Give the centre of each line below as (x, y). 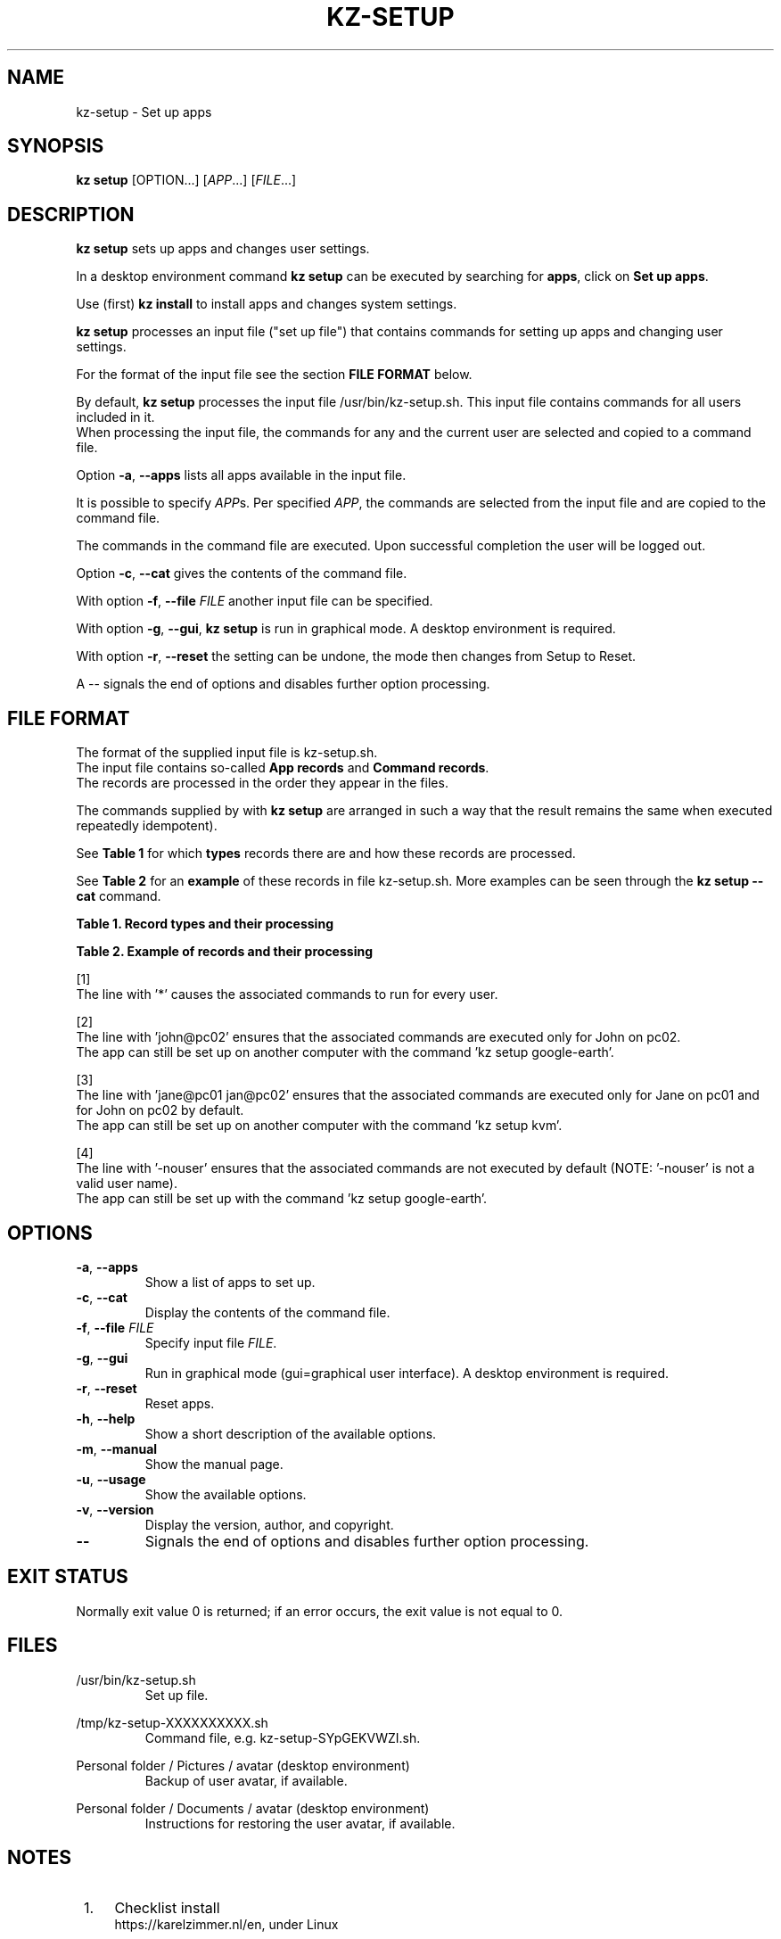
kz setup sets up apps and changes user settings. (223, 249)
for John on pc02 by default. (160, 1110)
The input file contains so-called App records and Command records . (283, 768)
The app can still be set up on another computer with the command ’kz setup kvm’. (319, 1126)
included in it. (115, 417)
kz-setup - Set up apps (144, 111)
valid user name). (127, 1184)
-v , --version (115, 1509)
